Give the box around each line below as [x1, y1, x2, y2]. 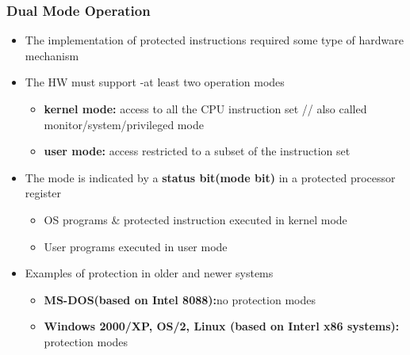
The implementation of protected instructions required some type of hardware [25, 32, 404, 48]
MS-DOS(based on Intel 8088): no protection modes [44, 291, 316, 307]
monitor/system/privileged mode [44, 116, 204, 132]
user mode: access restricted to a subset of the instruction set [44, 143, 351, 159]
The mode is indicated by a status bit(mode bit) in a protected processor [25, 169, 396, 185]
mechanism [25, 47, 79, 63]
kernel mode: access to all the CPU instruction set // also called [44, 101, 367, 116]
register [25, 185, 62, 201]
